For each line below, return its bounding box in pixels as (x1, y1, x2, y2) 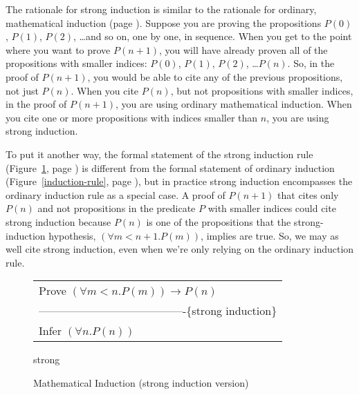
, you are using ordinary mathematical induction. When (116, 97, 352, 111)
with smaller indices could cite (208, 201, 336, 215)
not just (6, 83, 39, 97)
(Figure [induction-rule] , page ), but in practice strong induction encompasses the (6, 174, 353, 189)
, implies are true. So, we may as (201, 228, 339, 242)
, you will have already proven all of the (159, 42, 328, 57)
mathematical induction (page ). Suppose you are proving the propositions (6, 15, 322, 30)
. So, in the (287, 56, 335, 70)
